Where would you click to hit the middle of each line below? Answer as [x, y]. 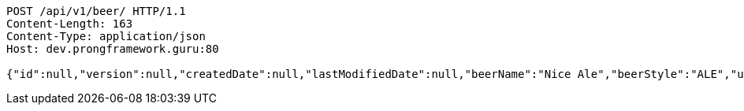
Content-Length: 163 [70, 24]
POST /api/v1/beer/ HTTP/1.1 [96, 11]
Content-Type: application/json [106, 36]
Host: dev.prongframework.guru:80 [113, 49]
